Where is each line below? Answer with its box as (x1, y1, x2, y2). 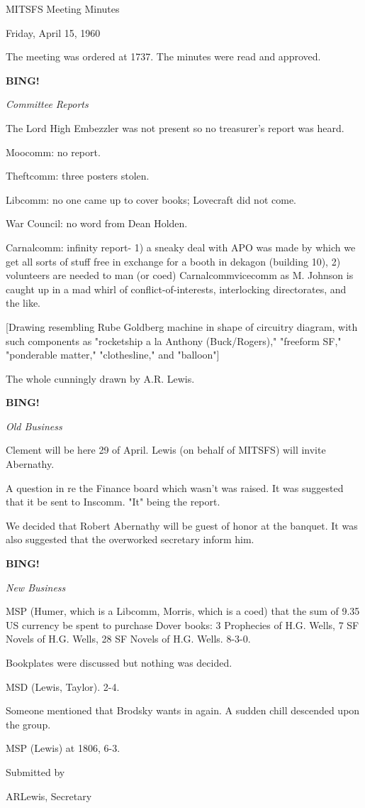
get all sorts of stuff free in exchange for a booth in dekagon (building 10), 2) (6, 253, 341, 268)
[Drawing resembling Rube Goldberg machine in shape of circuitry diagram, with (6, 319, 358, 334)
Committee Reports (6, 97, 89, 111)
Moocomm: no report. (6, 144, 101, 159)
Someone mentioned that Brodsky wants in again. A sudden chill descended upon (6, 703, 360, 718)
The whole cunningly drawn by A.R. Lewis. (6, 371, 195, 386)
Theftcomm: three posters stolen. (6, 168, 150, 183)
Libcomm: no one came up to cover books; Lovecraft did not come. (6, 192, 297, 207)
